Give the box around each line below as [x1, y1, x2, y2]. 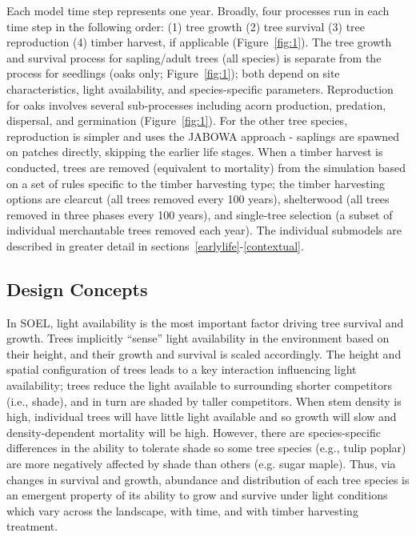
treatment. [6, 518, 58, 535]
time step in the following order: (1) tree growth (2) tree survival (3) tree [6, 18, 366, 34]
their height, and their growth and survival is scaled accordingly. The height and [6, 345, 402, 362]
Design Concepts [6, 276, 148, 301]
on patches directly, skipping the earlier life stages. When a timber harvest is [6, 143, 383, 160]
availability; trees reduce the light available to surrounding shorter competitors [6, 377, 393, 394]
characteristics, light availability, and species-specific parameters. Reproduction [6, 80, 394, 97]
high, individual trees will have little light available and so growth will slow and [6, 408, 397, 425]
